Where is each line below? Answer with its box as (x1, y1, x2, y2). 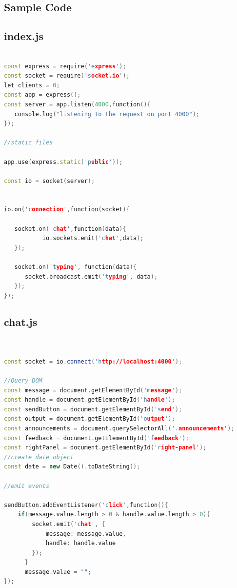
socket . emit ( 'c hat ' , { (32, 520, 105, 527)
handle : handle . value (45, 540, 116, 547)
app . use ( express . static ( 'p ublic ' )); (4, 158, 123, 165)
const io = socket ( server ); (4, 177, 95, 184)
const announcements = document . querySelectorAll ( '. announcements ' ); (4, 425, 235, 432)
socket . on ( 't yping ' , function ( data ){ (14, 264, 137, 271)
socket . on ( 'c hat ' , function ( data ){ (14, 225, 126, 232)
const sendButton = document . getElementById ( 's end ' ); (4, 406, 182, 413)
